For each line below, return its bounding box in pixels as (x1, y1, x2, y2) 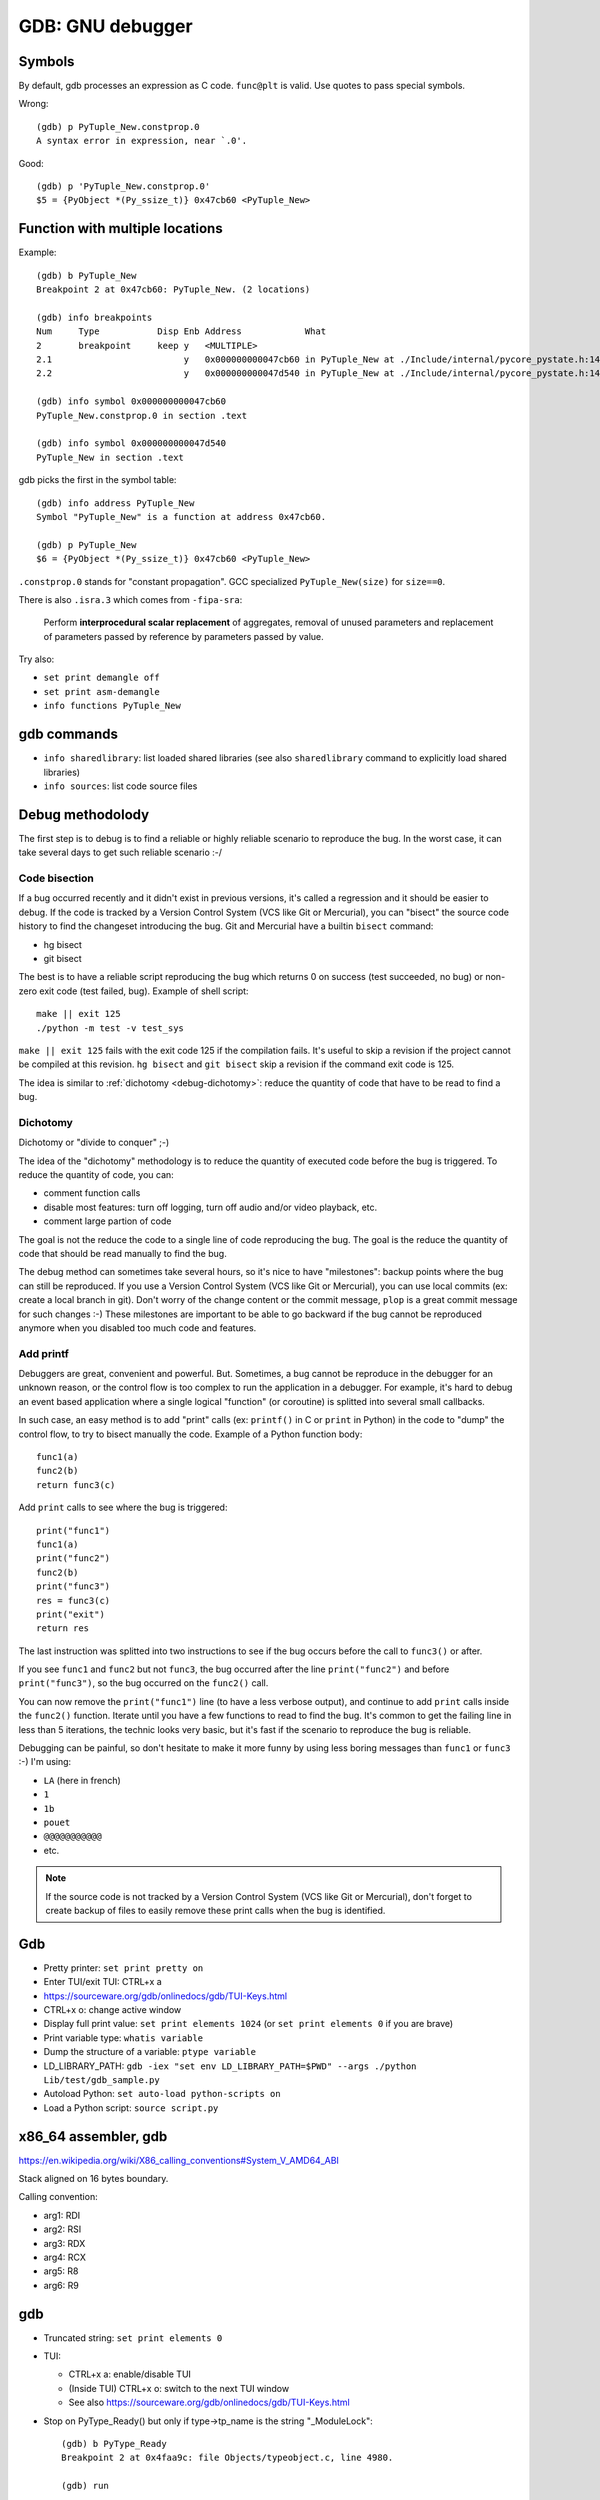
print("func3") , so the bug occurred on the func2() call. (18, 1677, 269, 1689)
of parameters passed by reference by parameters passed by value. (43, 630, 324, 642)
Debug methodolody (18, 806, 150, 823)
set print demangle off (43, 672, 160, 684)
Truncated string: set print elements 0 (43, 2331, 223, 2344)
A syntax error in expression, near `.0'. (36, 135, 248, 147)
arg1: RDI (43, 2209, 81, 2221)
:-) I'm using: (18, 1756, 72, 1768)
